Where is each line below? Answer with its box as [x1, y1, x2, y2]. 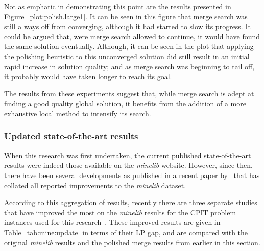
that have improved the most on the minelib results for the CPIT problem [4, 207, 236, 217]
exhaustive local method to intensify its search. [4, 108, 151, 118]
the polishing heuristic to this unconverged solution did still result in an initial [4, 51, 250, 61]
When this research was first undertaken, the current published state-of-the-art [4, 149, 251, 160]
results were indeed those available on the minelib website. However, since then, [4, 160, 253, 170]
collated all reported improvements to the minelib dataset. [4, 180, 186, 190]
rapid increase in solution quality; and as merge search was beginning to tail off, [4, 61, 255, 71]
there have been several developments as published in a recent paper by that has [4, 169, 260, 180]
